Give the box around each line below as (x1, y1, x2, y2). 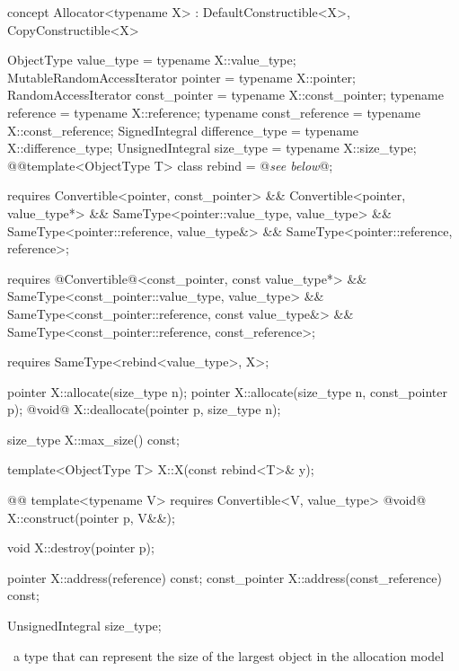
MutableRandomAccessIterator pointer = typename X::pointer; (7, 67, 356, 86)
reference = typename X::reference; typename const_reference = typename (7, 102, 420, 121)
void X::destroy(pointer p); (7, 538, 154, 557)
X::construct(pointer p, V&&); (7, 508, 175, 526)
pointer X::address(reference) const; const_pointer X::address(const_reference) (7, 568, 442, 587)
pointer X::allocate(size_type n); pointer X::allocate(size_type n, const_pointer (7, 382, 447, 401)
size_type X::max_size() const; (7, 429, 180, 448)
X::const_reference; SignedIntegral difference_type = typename (7, 120, 359, 139)
